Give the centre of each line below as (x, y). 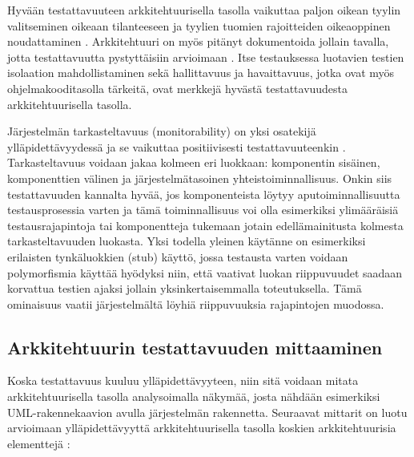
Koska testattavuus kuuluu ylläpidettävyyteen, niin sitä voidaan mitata (183, 380)
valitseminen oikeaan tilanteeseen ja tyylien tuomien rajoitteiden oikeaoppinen (199, 25)
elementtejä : (39, 443)
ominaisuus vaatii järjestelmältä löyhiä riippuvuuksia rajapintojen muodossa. (196, 303)
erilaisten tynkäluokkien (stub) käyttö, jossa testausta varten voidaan (178, 256)
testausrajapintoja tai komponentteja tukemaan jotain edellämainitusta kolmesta (205, 225)
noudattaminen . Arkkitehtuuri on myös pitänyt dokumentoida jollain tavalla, (198, 41)
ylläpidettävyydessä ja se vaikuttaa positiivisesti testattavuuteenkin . (177, 146)
